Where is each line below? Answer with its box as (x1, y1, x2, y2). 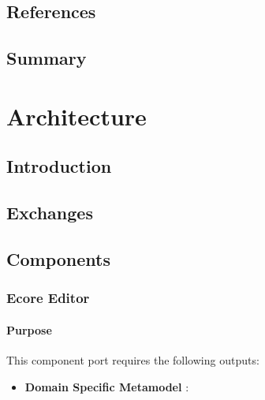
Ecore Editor (6, 288, 90, 308)
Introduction (6, 154, 112, 178)
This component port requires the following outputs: (6, 351, 259, 368)
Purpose (6, 321, 52, 338)
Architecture (6, 99, 147, 132)
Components (6, 246, 110, 271)
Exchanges (6, 200, 93, 225)
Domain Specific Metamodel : (24, 378, 189, 394)
